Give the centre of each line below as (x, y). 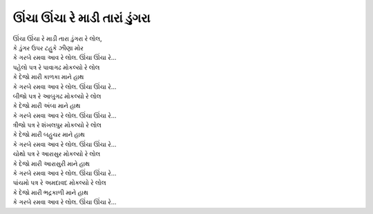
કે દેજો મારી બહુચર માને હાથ (49, 135)
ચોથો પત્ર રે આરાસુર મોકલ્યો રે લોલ (56, 154)
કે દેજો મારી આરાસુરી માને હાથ (51, 163)
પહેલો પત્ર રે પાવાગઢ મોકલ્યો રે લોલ (56, 67)
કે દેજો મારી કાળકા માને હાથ (48, 77)
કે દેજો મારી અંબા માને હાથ (47, 106)
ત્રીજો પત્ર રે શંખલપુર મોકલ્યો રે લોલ (57, 125)
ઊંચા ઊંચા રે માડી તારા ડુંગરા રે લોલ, (57, 39)
